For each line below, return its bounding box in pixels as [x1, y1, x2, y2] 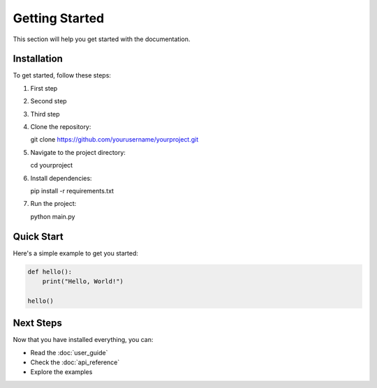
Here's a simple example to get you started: [13, 248, 139, 258]
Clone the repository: [30, 123, 91, 131]
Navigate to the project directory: [30, 148, 126, 156]
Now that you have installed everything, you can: [13, 336, 154, 344]
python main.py [30, 212, 75, 221]
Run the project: [30, 200, 77, 208]
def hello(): [27, 267, 73, 276]
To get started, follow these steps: [13, 71, 112, 80]
